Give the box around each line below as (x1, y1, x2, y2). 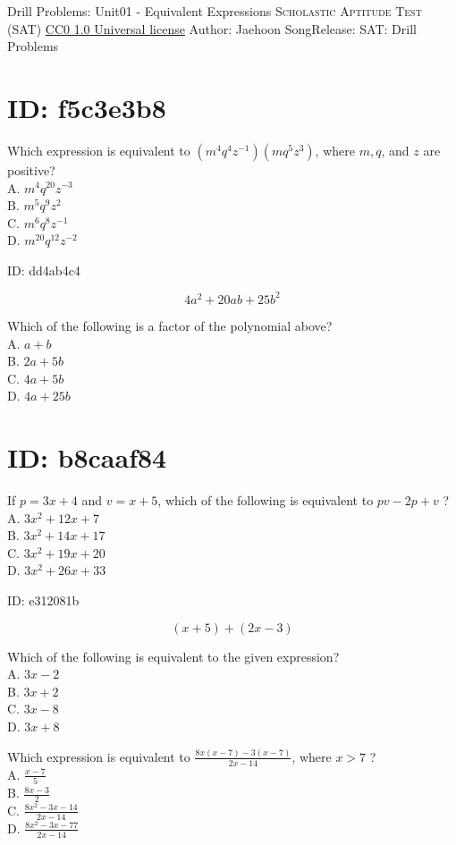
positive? (7, 160, 55, 179)
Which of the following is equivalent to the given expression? (7, 646, 340, 665)
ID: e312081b (7, 591, 80, 610)
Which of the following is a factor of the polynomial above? (7, 316, 333, 334)
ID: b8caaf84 (7, 439, 167, 476)
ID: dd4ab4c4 (7, 260, 80, 279)
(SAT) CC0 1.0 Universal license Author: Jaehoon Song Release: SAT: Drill (7, 19, 417, 38)
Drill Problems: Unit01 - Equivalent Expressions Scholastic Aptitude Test (7, 2, 422, 20)
